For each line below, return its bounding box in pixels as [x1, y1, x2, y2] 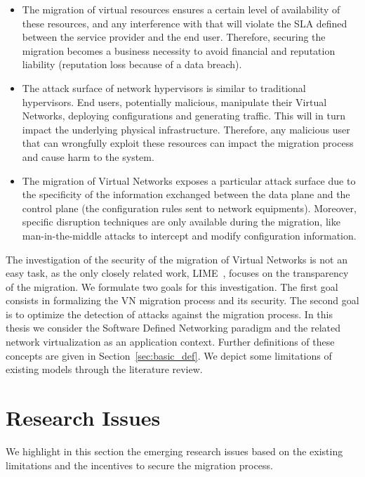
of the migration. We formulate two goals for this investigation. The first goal [6, 279, 338, 294]
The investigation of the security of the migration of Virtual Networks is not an [6, 251, 347, 266]
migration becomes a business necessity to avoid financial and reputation [22, 43, 336, 58]
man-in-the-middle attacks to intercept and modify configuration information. [22, 228, 357, 242]
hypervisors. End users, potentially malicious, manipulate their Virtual [22, 94, 327, 109]
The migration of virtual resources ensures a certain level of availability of [22, 2, 340, 16]
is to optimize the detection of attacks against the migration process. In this [6, 306, 333, 321]
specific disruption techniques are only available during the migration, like [22, 214, 340, 229]
